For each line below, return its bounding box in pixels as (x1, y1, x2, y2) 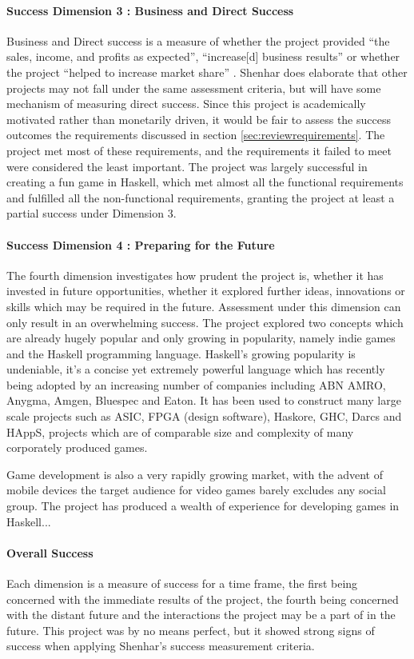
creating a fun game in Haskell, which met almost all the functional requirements (6, 174, 404, 190)
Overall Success (6, 544, 94, 561)
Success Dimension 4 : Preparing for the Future (6, 236, 275, 253)
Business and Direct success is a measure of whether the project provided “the (6, 32, 390, 49)
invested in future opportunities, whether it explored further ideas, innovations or (6, 282, 405, 299)
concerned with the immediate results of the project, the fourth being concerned (6, 590, 399, 607)
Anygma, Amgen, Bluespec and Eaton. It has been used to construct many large (6, 392, 401, 409)
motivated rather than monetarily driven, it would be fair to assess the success (6, 110, 391, 127)
